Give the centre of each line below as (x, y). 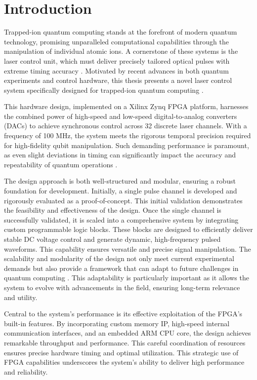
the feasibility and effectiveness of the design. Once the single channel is (113, 210)
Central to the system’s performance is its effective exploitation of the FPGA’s (123, 314)
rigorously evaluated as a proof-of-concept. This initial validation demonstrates (123, 200)
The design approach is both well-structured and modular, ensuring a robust (120, 181)
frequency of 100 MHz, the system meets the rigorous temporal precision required (128, 135)
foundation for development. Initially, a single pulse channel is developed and (121, 191)
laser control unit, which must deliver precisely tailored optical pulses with (117, 60)
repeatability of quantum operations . (61, 164)
